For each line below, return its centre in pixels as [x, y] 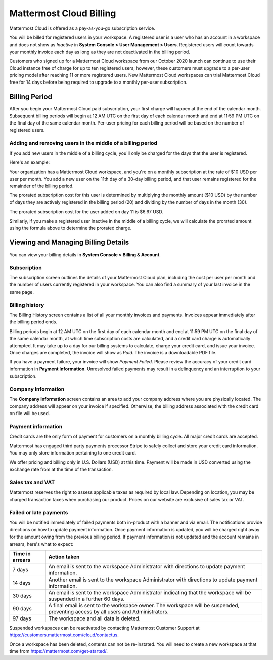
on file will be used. [30, 414]
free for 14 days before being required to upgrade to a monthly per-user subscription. [98, 82]
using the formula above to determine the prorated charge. [71, 228]
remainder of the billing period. [41, 186]
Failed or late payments [39, 513]
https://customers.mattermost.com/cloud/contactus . [64, 635]
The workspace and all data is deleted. [95, 618]
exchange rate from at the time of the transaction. [61, 469]
